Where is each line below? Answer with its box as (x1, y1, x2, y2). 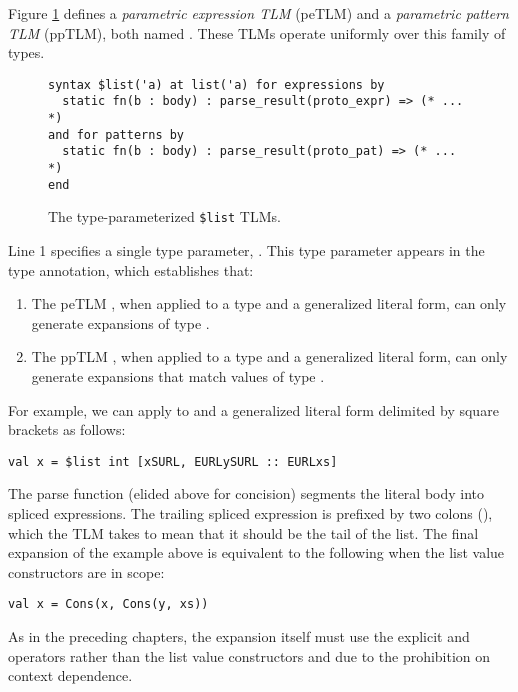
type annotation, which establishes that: (8, 259, 254, 280)
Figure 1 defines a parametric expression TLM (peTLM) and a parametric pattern (8, 3, 509, 23)
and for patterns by (48, 127, 185, 142)
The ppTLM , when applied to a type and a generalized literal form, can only (31, 346, 508, 367)
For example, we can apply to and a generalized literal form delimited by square (8, 399, 499, 420)
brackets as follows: (8, 419, 126, 440)
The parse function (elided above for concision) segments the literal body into (8, 483, 485, 504)
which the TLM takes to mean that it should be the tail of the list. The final (8, 522, 479, 543)
